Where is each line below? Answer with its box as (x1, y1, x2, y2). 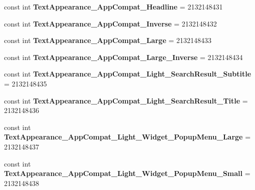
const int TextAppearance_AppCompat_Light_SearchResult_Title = (4, 95, 248, 105)
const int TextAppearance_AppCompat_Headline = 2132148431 (4, 1, 223, 11)
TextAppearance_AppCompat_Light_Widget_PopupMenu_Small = (4, 168, 250, 178)
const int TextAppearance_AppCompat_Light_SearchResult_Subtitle (4, 68, 251, 79)
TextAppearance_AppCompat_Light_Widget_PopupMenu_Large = (4, 131, 251, 142)
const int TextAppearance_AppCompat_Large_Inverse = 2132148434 (4, 51, 243, 62)
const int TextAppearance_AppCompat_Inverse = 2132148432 (4, 18, 217, 28)
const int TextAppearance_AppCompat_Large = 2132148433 (4, 35, 211, 45)
